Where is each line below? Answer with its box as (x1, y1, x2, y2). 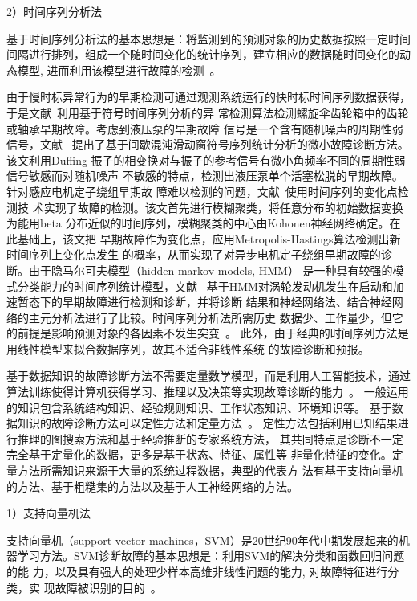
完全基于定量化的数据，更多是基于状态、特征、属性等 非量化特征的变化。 (6, 446, 392, 463)
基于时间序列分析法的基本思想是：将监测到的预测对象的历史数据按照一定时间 (6, 30, 411, 47)
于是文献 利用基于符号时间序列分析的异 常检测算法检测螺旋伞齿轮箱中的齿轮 (6, 104, 409, 121)
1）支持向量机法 (6, 505, 91, 521)
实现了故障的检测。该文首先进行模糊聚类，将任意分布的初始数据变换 (43, 198, 403, 215)
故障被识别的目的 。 (55, 579, 162, 595)
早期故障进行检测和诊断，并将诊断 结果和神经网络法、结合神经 (62, 293, 392, 310)
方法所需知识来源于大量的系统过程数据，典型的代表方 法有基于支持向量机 (17, 462, 403, 479)
